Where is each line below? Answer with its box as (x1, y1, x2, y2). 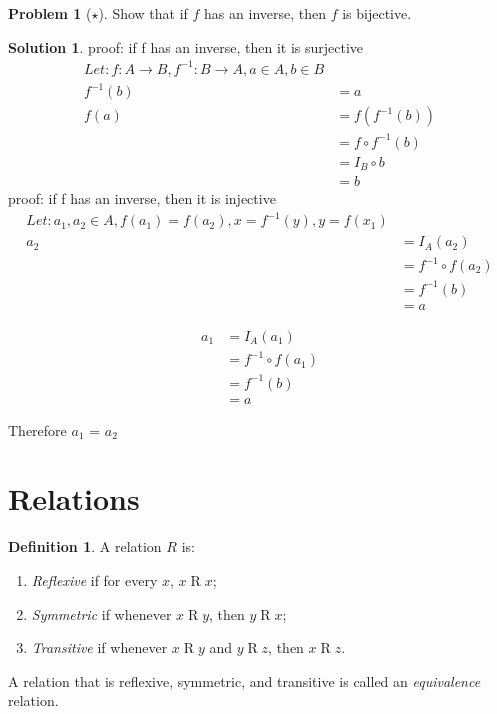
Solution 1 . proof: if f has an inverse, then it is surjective (8, 36, 364, 57)
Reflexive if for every (31, 570, 158, 591)
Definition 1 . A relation (8, 536, 162, 557)
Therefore (8, 419, 67, 440)
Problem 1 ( (8, 3, 92, 23)
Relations (8, 478, 140, 519)
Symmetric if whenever (31, 603, 172, 624)
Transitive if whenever (31, 637, 168, 658)
